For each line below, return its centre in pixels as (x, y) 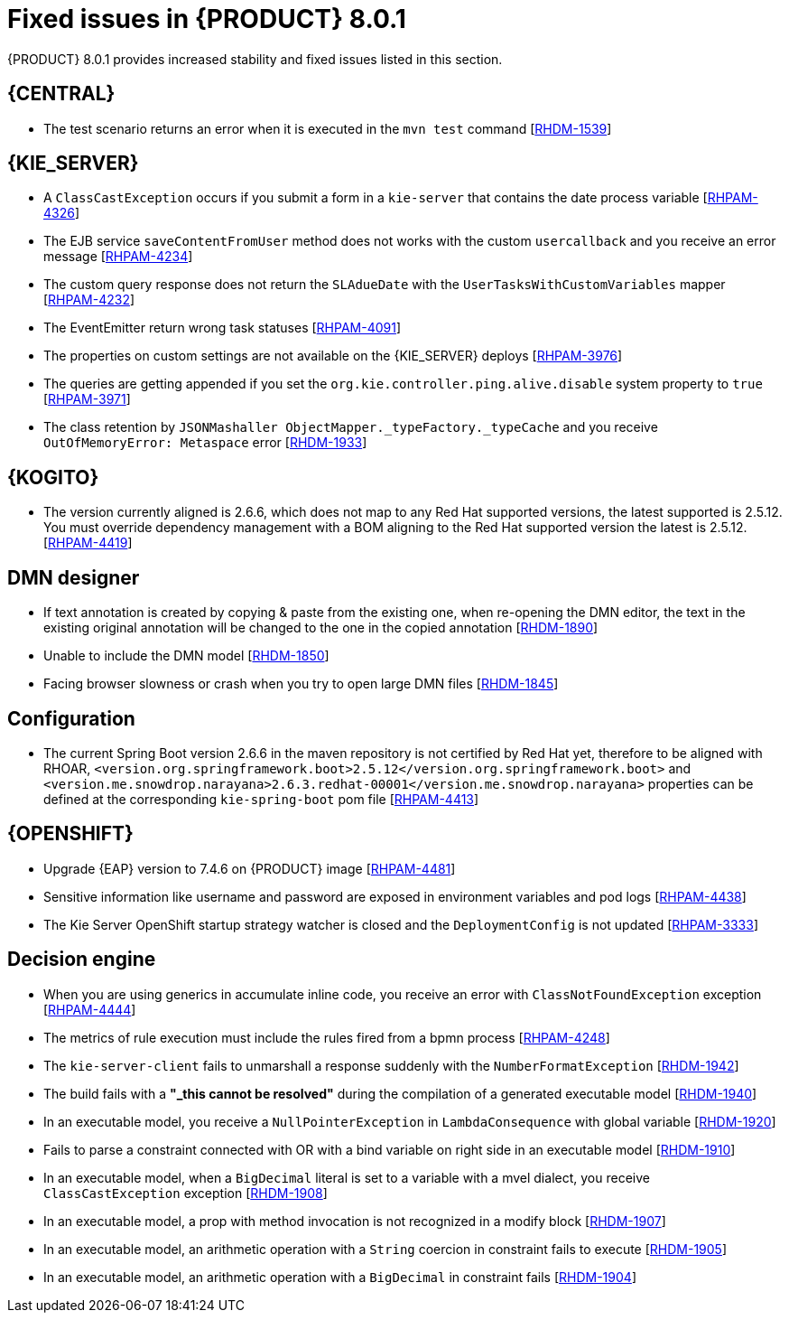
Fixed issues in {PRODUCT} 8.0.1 (207, 19)
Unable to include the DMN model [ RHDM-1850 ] (186, 656)
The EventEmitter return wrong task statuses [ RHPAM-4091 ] (223, 328)
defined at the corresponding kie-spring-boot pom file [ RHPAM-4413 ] (261, 799)
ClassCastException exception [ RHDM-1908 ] (186, 1193)
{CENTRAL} (61, 94)
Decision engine (82, 960)
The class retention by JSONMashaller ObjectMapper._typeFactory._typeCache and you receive (351, 427)
